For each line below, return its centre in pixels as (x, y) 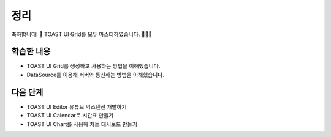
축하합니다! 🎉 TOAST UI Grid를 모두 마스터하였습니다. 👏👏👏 (82, 34)
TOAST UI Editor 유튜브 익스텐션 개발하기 (77, 106)
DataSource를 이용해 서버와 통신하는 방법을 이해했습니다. (96, 75)
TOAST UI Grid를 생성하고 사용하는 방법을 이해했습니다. (93, 66)
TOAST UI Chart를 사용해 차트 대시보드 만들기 (82, 124)
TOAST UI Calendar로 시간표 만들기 (70, 116)
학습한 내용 (31, 52)
